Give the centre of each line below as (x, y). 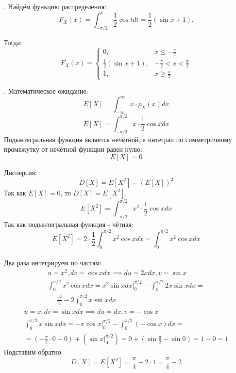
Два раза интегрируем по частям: (53, 263)
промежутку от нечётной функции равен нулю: (73, 149)
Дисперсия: (20, 172)
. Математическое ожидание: (46, 91)
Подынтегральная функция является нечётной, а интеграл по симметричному (118, 139)
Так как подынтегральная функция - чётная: (69, 224)
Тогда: (13, 42)
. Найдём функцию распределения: (55, 6)
